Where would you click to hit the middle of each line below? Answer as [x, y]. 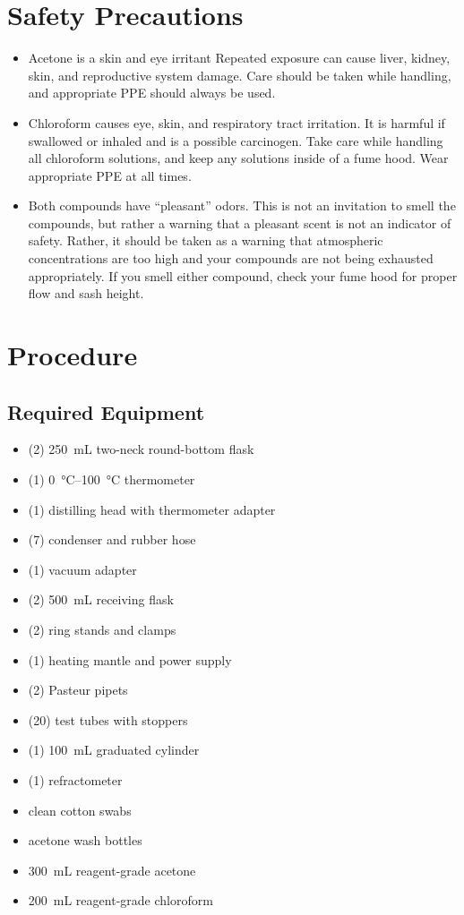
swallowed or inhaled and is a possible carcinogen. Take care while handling [236, 140]
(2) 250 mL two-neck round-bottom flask [141, 449]
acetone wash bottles [85, 840]
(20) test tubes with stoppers [108, 719]
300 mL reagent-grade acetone [112, 870]
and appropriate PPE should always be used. [152, 93]
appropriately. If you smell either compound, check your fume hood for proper [243, 275]
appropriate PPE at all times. [110, 175]
